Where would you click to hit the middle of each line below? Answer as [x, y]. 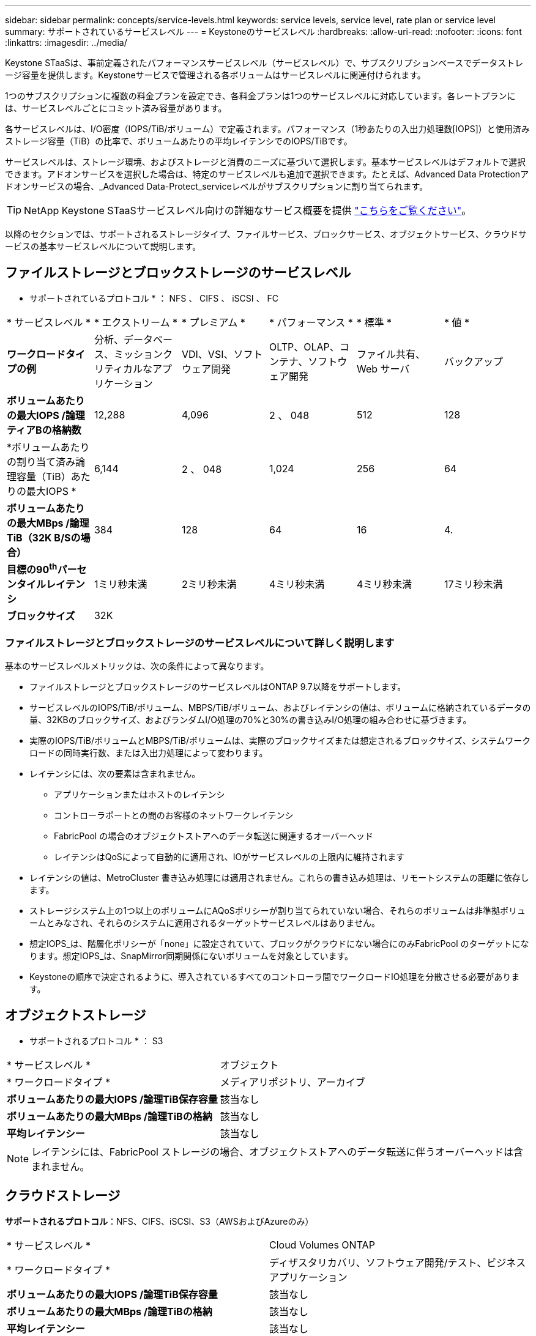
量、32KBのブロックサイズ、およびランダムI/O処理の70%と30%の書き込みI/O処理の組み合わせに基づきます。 [251, 719]
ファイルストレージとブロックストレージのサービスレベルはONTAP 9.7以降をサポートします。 [218, 686]
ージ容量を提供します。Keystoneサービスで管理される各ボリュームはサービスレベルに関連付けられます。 [215, 75]
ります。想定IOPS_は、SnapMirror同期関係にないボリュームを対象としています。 [192, 956]
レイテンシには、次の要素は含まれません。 [115, 773]
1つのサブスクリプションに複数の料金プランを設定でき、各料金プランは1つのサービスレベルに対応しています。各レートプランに [260, 96]
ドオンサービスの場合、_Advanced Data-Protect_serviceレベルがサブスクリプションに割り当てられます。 [217, 186]
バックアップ [473, 361]
